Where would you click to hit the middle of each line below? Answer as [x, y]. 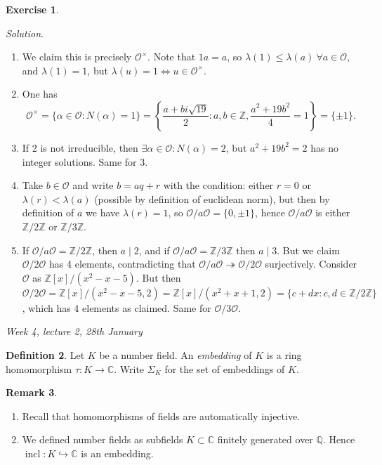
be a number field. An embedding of [176, 354]
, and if [154, 250]
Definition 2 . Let [45, 354]
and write [93, 185]
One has [40, 94]
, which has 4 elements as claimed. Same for [117, 307]
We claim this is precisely [77, 57]
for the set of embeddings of [225, 368]
